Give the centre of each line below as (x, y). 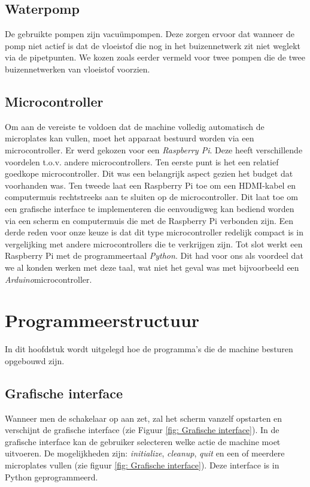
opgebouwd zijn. (35, 360)
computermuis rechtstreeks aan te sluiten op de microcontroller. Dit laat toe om (151, 197)
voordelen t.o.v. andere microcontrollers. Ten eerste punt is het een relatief (142, 161)
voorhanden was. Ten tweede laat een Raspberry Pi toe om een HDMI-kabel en (151, 185)
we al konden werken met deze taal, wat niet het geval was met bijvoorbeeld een (152, 267)
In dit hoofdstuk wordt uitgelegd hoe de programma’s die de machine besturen (149, 349)
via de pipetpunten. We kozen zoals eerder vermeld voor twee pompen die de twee (155, 57)
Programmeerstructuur (102, 320)
